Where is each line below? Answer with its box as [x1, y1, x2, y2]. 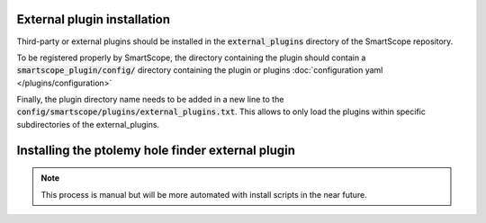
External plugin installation [16, 12, 171, 27]
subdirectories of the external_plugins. [16, 119, 160, 129]
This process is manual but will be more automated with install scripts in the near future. [40, 189, 368, 200]
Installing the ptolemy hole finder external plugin [16, 142, 296, 157]
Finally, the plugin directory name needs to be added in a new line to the [16, 94, 284, 105]
